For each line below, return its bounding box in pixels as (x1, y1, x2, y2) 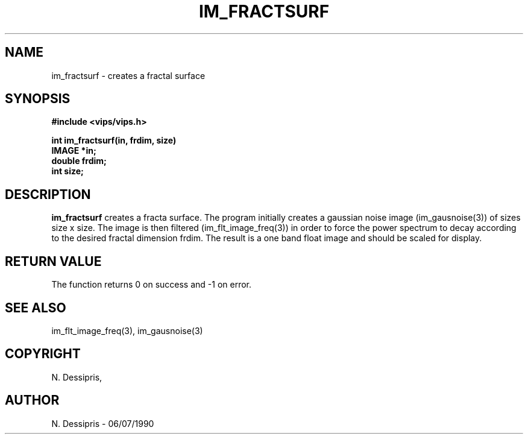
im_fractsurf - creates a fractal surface (51, 70, 206, 81)
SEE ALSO (5, 300, 66, 315)
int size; (51, 166, 84, 177)
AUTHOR (5, 393, 60, 408)
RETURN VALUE (5, 253, 102, 269)
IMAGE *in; (51, 145, 96, 156)
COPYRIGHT (5, 346, 81, 362)
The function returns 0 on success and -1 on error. (51, 279, 252, 290)
